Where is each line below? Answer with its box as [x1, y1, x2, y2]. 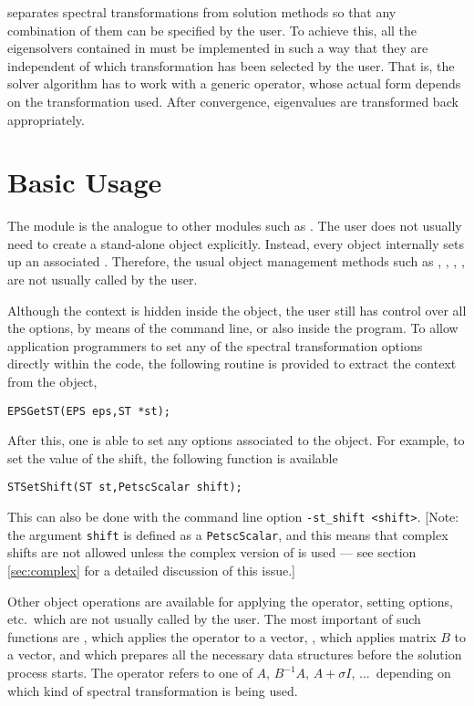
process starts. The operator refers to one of [7, 663, 252, 681]
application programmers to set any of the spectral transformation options [7, 336, 423, 355]
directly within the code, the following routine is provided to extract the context [7, 354, 457, 373]
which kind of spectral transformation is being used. [7, 680, 298, 700]
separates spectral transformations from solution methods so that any [7, 3, 397, 21]
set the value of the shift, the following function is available [7, 448, 338, 467]
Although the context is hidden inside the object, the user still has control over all [7, 300, 467, 319]
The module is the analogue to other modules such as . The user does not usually [7, 216, 462, 235]
